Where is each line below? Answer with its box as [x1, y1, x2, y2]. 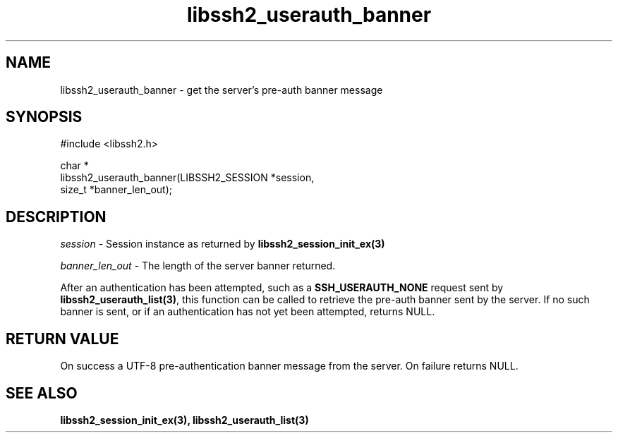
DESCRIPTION [6, 207, 107, 226]
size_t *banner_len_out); [60, 183, 172, 196]
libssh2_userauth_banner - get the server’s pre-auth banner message [60, 83, 383, 96]
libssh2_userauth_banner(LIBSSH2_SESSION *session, [60, 171, 315, 184]
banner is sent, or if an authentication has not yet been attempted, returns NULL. [60, 305, 435, 318]
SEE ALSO [6, 384, 78, 402]
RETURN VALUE [6, 329, 119, 348]
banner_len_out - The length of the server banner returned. [60, 260, 336, 272]
